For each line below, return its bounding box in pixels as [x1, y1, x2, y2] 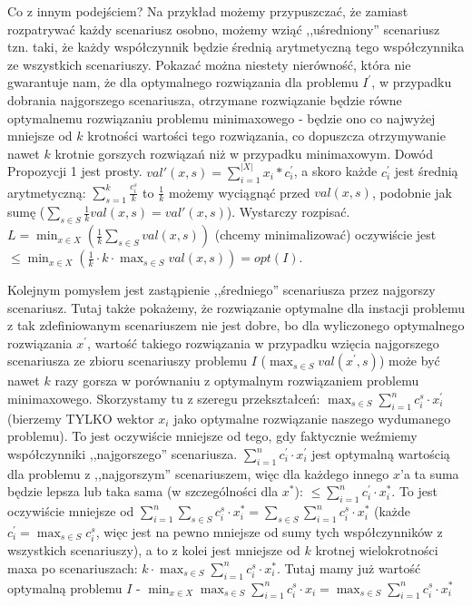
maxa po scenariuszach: [7, 558, 138, 577]
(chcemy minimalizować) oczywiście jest [214, 225, 437, 244]
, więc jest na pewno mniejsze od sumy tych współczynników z [95, 522, 443, 541]
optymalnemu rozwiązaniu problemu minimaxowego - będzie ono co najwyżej [7, 108, 436, 127]
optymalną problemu [7, 578, 123, 597]
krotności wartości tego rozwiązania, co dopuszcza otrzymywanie [87, 126, 446, 145]
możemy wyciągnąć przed [168, 182, 310, 201]
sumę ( [7, 202, 45, 221]
